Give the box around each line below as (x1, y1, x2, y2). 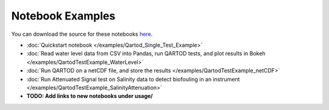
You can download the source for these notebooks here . (11, 30, 153, 38)
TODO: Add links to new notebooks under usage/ (26, 92, 154, 100)
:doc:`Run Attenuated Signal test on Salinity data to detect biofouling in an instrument (26, 75, 240, 83)
